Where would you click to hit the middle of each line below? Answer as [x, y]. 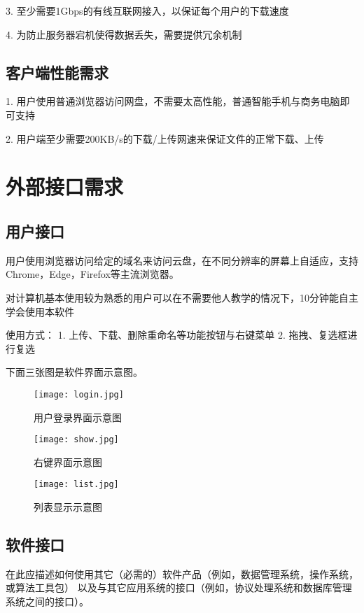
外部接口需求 [65, 186]
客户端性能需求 [57, 72]
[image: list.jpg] [76, 485]
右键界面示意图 [68, 461]
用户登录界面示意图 [78, 417]
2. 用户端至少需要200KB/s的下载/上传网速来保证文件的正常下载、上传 [165, 138]
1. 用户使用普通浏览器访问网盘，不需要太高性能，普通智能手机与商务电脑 [173, 101]
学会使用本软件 [40, 311]
